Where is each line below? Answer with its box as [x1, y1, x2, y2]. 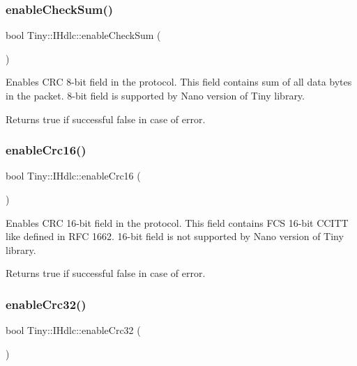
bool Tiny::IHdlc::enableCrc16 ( [6, 168, 141, 183]
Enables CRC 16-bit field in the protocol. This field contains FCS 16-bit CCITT [6, 215, 349, 230]
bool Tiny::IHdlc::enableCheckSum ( [6, 28, 161, 42]
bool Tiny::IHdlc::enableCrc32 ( [6, 323, 141, 337]
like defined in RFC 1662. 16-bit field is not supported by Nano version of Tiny [6, 229, 344, 244]
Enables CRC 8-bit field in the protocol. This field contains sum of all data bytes [6, 74, 352, 89]
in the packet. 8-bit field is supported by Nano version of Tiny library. [6, 88, 305, 102]
